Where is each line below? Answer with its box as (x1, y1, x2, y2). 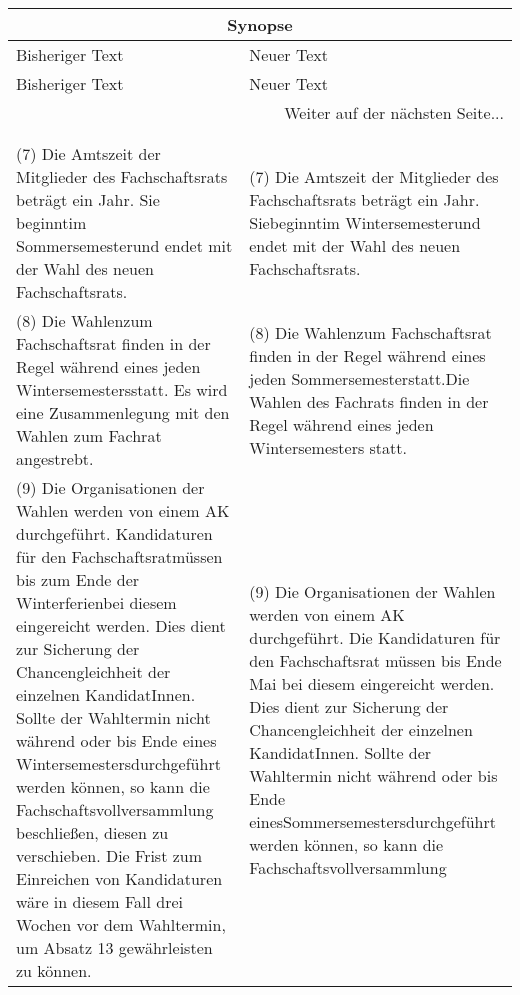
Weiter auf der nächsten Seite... (284, 101, 504, 124)
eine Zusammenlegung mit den (16, 401, 230, 424)
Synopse (227, 13, 293, 36)
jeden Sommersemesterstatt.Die (249, 366, 470, 390)
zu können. (16, 959, 92, 982)
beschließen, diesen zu (16, 821, 169, 844)
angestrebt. (16, 447, 94, 470)
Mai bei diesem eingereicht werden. (249, 671, 495, 695)
